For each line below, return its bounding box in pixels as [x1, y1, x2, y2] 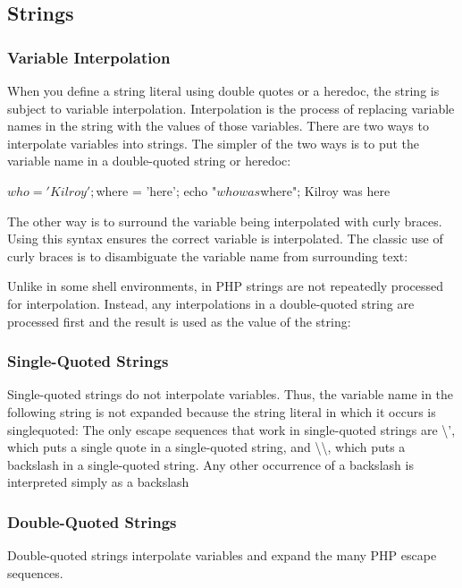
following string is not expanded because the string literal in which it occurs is [7, 402, 436, 421]
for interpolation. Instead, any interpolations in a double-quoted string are [7, 294, 415, 312]
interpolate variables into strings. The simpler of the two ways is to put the [7, 133, 420, 152]
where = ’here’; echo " [96, 181, 217, 200]
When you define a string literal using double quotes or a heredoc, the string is [7, 81, 440, 99]
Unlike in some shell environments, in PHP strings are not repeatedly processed [7, 277, 443, 295]
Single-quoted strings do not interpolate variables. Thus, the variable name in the [7, 385, 454, 404]
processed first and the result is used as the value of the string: [7, 311, 351, 330]
